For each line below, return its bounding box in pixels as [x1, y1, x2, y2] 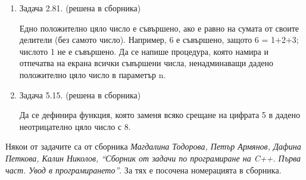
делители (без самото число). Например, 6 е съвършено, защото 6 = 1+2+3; [19, 33, 299, 46]
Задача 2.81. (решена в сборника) [19, 2, 141, 14]
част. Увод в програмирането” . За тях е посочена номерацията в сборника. [5, 163, 282, 176]
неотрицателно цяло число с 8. [19, 120, 131, 132]
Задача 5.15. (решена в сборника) [19, 88, 141, 101]
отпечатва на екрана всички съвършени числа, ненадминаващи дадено [19, 57, 274, 69]
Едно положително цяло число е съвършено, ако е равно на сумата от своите [19, 21, 299, 34]
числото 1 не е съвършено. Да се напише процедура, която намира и [19, 45, 268, 57]
